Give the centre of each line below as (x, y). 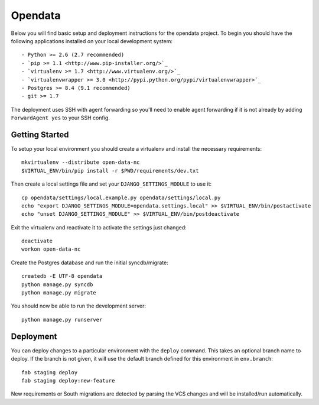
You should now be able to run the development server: (79, 306)
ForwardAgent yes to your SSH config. (61, 118)
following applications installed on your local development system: (92, 41)
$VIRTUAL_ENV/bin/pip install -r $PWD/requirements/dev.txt (110, 171)
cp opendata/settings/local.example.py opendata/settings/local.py (121, 197)
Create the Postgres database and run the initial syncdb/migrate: (89, 263)
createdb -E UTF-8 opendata (62, 276)
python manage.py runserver (62, 320)
